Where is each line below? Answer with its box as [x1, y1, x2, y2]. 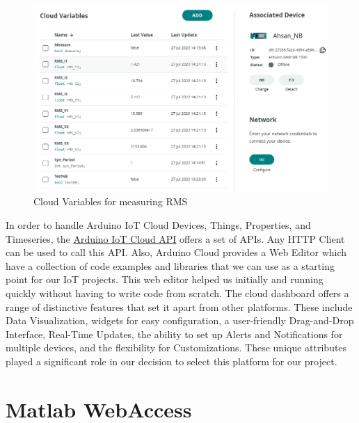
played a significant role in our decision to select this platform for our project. [6, 354, 337, 369]
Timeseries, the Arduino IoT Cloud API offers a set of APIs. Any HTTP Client [6, 231, 345, 246]
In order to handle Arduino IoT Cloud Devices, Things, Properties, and [6, 218, 311, 232]
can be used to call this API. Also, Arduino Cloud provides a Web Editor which [6, 245, 347, 260]
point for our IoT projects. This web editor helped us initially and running [6, 272, 324, 287]
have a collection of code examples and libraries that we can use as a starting [6, 258, 335, 273]
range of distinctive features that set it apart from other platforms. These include [6, 299, 353, 314]
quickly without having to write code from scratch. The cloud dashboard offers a [6, 286, 349, 301]
